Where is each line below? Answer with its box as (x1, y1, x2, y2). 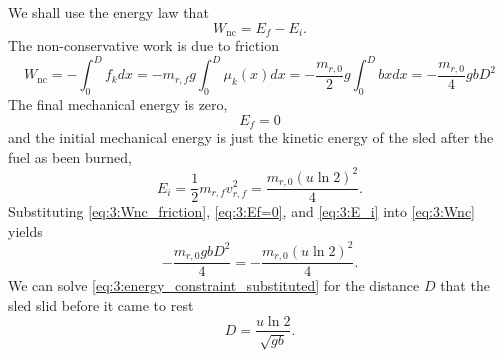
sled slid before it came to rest (8, 294, 194, 315)
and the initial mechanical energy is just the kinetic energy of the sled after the (8, 126, 494, 147)
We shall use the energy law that (8, 2, 209, 22)
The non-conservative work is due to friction (8, 35, 279, 56)
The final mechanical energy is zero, (8, 93, 228, 114)
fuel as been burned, (8, 146, 132, 167)
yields (8, 220, 43, 241)
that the (440, 275, 490, 296)
